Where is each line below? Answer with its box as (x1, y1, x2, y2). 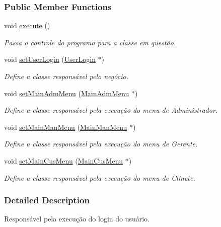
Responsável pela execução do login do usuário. (4, 213, 150, 224)
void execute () (4, 20, 50, 31)
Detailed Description (4, 194, 90, 206)
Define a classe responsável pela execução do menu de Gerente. (4, 138, 198, 149)
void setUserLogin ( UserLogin (4, 54, 96, 64)
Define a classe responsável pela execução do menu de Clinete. (4, 172, 195, 183)
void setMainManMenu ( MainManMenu (4, 121, 127, 132)
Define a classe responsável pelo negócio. (4, 71, 128, 81)
